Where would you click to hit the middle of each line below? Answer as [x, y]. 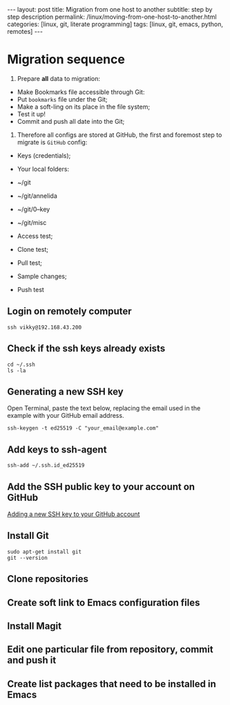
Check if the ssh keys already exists [86, 348]
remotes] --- [25, 31]
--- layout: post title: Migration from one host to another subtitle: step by [110, 9]
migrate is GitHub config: [52, 142]
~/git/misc [32, 222]
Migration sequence [66, 59]
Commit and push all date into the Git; [71, 121]
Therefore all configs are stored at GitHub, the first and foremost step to [119, 135]
